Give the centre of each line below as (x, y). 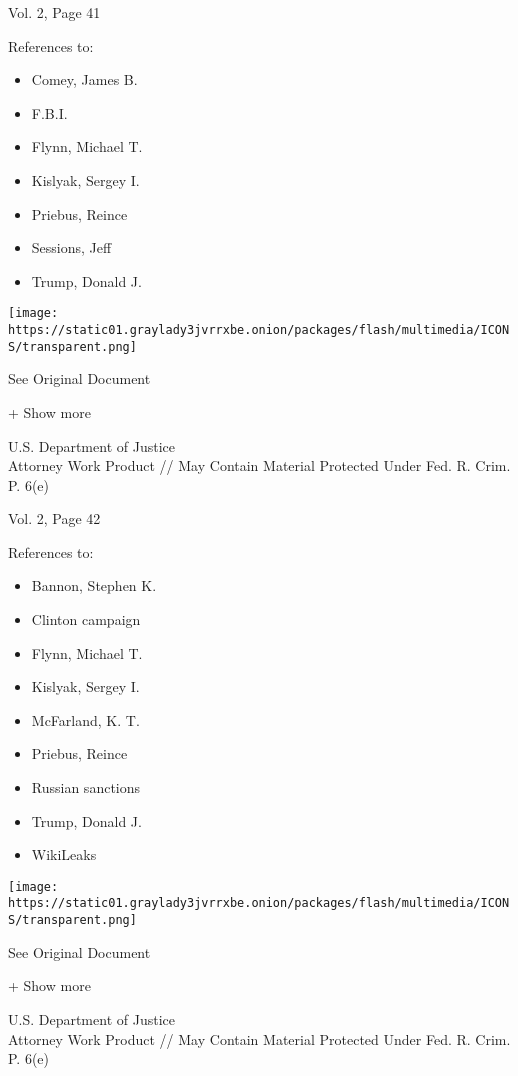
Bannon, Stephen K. (94, 585)
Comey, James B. (84, 79)
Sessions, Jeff (71, 247)
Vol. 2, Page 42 (54, 518)
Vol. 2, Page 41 (54, 12)
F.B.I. (49, 112)
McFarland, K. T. (85, 719)
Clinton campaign (86, 619)
